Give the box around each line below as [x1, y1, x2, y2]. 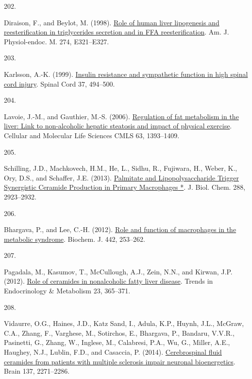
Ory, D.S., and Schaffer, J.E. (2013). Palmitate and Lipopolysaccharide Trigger [4, 172, 239, 182]
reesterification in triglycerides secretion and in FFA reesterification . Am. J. [4, 27, 229, 37]
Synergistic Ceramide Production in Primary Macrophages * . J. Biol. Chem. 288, [4, 182, 246, 192]
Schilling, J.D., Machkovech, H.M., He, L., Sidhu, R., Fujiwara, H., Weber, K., [4, 163, 237, 173]
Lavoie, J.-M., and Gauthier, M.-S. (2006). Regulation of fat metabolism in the [4, 111, 239, 121]
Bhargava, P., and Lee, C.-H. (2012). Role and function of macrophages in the [4, 224, 236, 235]
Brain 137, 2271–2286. [4, 366, 70, 376]
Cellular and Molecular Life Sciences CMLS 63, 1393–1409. [4, 130, 180, 140]
